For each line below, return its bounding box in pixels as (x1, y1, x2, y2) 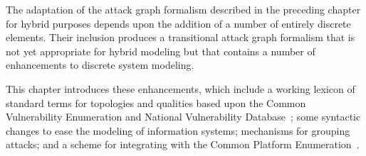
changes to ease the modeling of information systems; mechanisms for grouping (6, 123, 350, 138)
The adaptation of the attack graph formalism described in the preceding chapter (6, 2, 361, 16)
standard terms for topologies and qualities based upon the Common (6, 95, 306, 110)
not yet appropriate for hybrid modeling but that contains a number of (6, 43, 315, 58)
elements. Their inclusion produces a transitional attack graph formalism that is (6, 30, 355, 45)
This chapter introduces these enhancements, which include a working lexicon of (6, 81, 355, 96)
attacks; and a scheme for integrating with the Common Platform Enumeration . (6, 137, 360, 152)
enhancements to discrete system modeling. (6, 57, 194, 72)
